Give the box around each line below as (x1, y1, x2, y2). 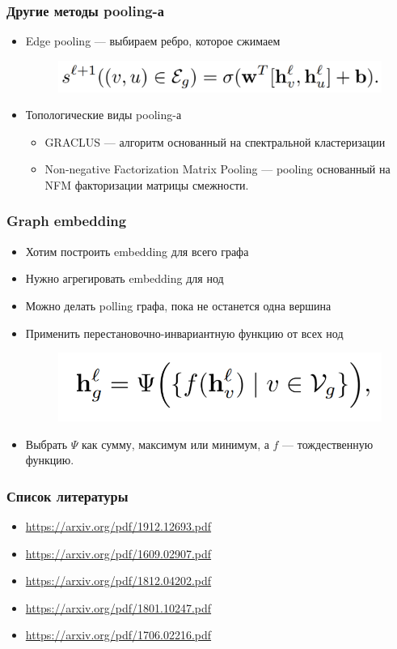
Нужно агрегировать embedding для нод (25, 270, 224, 287)
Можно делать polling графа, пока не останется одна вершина (25, 297, 332, 314)
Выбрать (25, 435, 68, 452)
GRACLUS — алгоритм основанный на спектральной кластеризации (44, 133, 386, 150)
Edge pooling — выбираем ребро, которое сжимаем (25, 32, 281, 49)
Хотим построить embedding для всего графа (25, 242, 249, 259)
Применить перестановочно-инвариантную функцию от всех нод (25, 324, 344, 341)
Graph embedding (6, 211, 127, 231)
